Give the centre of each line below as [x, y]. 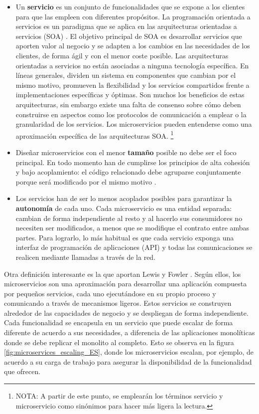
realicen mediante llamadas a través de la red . [86, 257]
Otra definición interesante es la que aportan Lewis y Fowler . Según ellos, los [123, 274]
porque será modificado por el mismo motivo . [86, 181]
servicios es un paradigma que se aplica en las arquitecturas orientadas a [126, 26]
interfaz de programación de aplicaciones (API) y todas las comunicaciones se [134, 247]
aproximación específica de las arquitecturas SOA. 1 [95, 135]
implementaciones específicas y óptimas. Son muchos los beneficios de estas [130, 95]
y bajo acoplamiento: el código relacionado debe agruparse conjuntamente [128, 172]
